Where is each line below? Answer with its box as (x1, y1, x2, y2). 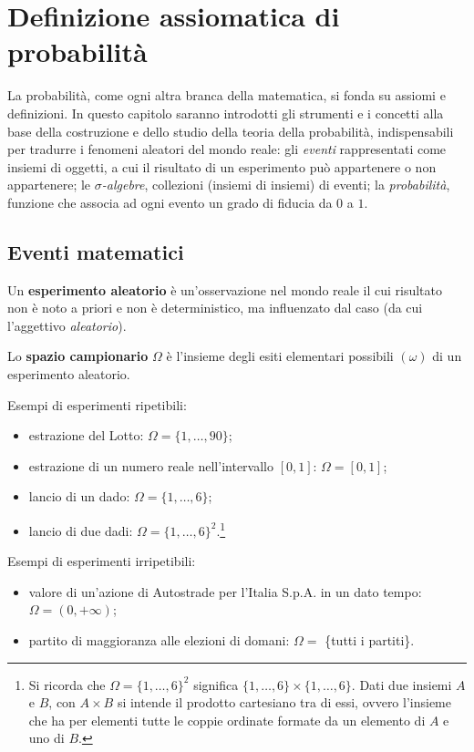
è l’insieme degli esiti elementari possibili (166, 346, 394, 366)
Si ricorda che (28, 675, 106, 694)
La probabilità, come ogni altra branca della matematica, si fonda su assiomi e (7, 86, 446, 105)
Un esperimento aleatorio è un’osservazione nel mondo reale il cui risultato (7, 280, 442, 299)
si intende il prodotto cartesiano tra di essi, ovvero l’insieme (117, 693, 451, 712)
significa (193, 675, 239, 694)
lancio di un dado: (28, 487, 130, 506)
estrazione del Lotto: (28, 426, 144, 445)
